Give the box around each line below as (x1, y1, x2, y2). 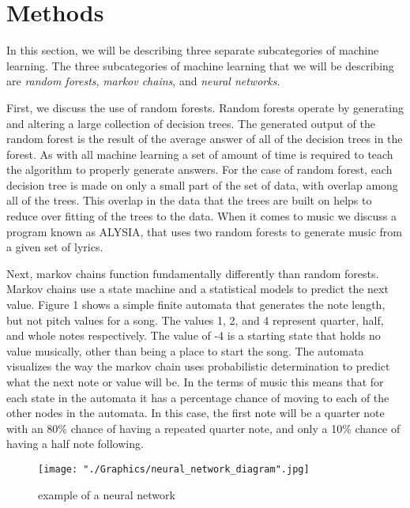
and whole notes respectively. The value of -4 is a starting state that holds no (6, 327, 381, 344)
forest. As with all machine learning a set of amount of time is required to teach (6, 145, 393, 162)
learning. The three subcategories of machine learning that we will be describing (6, 57, 394, 73)
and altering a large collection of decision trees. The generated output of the (6, 115, 375, 131)
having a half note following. (6, 435, 144, 452)
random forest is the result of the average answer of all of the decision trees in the (6, 130, 403, 147)
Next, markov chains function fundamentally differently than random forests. (6, 265, 379, 281)
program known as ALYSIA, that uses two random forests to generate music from (6, 223, 402, 239)
